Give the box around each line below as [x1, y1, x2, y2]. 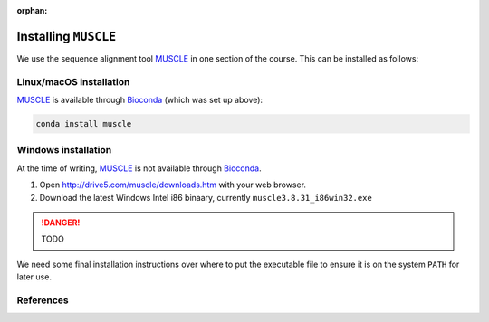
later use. [16, 271, 52, 282]
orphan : [16, 5, 48, 15]
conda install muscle [35, 118, 132, 129]
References [16, 294, 69, 307]
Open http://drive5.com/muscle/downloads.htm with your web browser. [39, 179, 307, 190]
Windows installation [16, 144, 112, 156]
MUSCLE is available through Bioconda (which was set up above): [16, 95, 263, 106]
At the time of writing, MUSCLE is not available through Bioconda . [16, 163, 262, 174]
